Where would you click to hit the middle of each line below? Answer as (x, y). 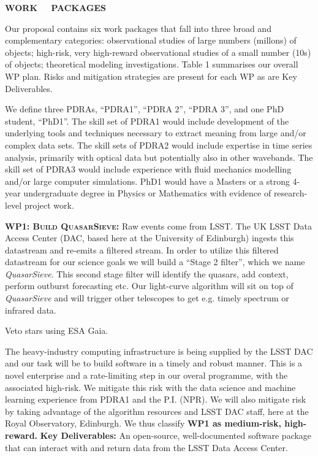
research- (290, 193)
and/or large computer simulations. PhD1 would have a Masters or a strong (147, 181)
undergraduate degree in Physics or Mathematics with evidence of (147, 193)
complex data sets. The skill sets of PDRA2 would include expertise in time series (159, 145)
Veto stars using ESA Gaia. (57, 330)
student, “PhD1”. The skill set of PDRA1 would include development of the (147, 121)
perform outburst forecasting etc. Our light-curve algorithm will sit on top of (149, 286)
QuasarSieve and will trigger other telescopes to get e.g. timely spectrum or (147, 298)
